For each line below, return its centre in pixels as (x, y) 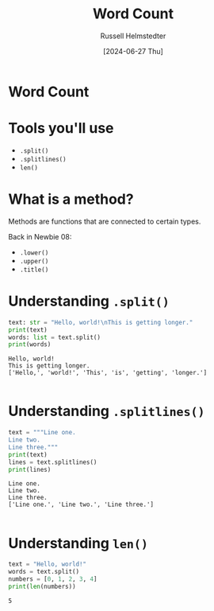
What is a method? (71, 199)
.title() (34, 270)
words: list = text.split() (55, 337)
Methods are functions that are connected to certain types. (105, 221)
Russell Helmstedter (133, 36)
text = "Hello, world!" (48, 564)
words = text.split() (44, 572)
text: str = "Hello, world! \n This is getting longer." (101, 322)
